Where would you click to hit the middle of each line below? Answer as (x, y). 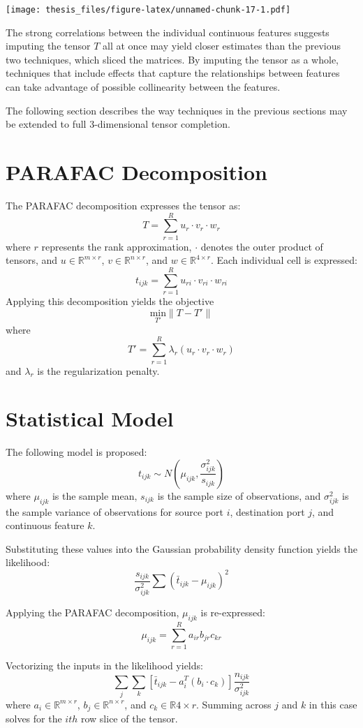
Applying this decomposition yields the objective (110, 300)
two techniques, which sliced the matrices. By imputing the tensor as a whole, (172, 59)
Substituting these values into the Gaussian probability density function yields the (181, 548)
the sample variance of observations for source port (114, 511)
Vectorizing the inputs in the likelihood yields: (104, 666)
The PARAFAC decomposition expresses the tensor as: (123, 205)
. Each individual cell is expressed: (284, 260)
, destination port (267, 511)
